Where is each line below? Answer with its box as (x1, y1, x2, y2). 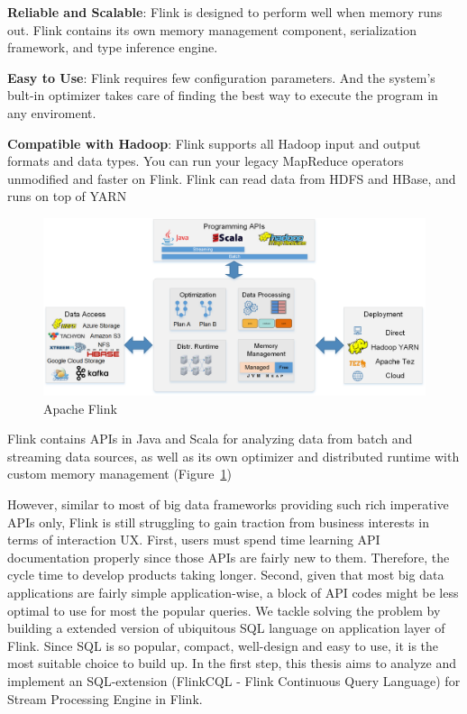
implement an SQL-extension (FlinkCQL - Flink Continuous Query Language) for (7, 671, 461, 690)
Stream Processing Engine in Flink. (7, 689, 203, 708)
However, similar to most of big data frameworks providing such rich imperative (7, 495, 449, 513)
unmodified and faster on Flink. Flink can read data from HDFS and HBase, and (7, 169, 456, 188)
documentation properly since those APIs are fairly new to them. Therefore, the (7, 547, 450, 566)
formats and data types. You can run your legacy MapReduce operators (7, 151, 404, 170)
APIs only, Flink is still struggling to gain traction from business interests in (7, 512, 429, 531)
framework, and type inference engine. (7, 38, 218, 57)
